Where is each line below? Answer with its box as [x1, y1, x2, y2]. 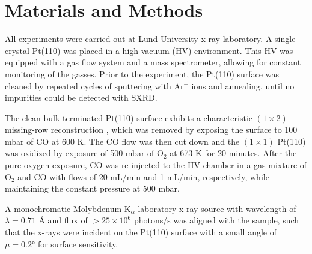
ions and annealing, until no [191, 79, 295, 92]
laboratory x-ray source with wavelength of [138, 202, 296, 214]
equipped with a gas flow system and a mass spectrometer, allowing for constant [5, 56, 301, 68]
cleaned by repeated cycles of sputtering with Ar [5, 79, 184, 92]
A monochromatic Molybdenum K [5, 202, 131, 214]
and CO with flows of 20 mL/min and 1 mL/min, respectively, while [17, 170, 269, 183]
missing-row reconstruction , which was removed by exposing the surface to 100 [5, 123, 298, 136]
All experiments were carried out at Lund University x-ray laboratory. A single [5, 32, 296, 45]
